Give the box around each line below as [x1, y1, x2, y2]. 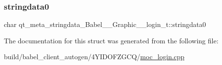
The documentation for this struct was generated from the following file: [4, 35, 219, 45]
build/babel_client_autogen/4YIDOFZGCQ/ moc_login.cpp [4, 52, 185, 62]
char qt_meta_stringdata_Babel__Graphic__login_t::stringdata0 [4, 19, 206, 29]
